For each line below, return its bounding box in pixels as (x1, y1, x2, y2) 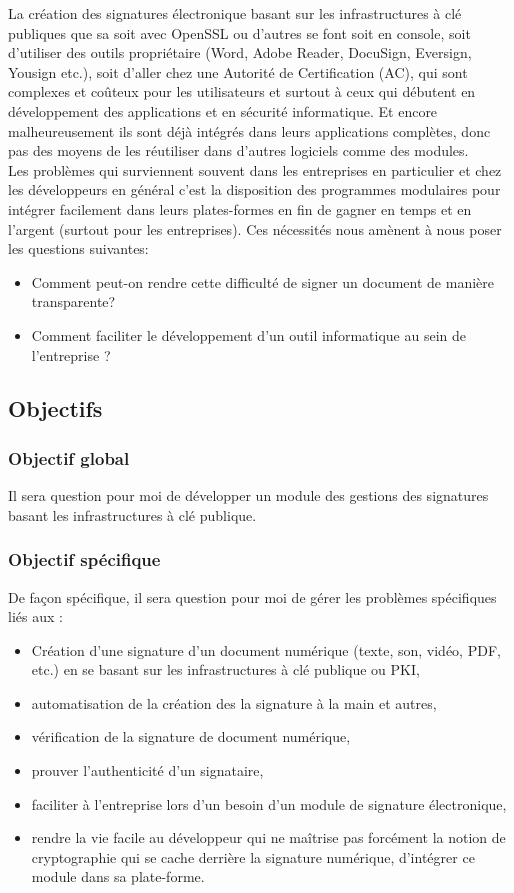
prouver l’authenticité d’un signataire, (31, 760, 264, 781)
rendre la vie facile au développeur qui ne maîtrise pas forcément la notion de (31, 827, 506, 848)
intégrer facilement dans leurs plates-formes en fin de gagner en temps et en (8, 198, 472, 219)
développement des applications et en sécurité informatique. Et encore (8, 100, 438, 121)
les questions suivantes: (8, 238, 149, 259)
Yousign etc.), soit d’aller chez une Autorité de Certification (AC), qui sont (8, 61, 468, 82)
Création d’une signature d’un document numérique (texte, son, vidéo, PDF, (31, 639, 501, 660)
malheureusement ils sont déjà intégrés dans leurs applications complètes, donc (8, 120, 491, 141)
